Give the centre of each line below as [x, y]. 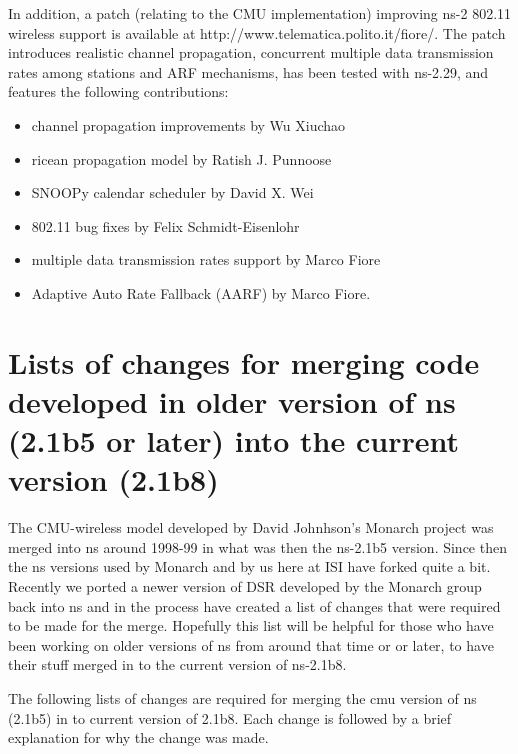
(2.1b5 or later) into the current [233, 440]
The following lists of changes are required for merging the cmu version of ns [242, 697]
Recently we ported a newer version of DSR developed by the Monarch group [245, 586]
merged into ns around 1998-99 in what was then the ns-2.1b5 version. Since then [257, 546]
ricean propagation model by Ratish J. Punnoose [181, 158]
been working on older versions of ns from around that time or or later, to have [251, 644]
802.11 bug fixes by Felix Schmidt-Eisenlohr [165, 225]
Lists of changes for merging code [244, 361]
